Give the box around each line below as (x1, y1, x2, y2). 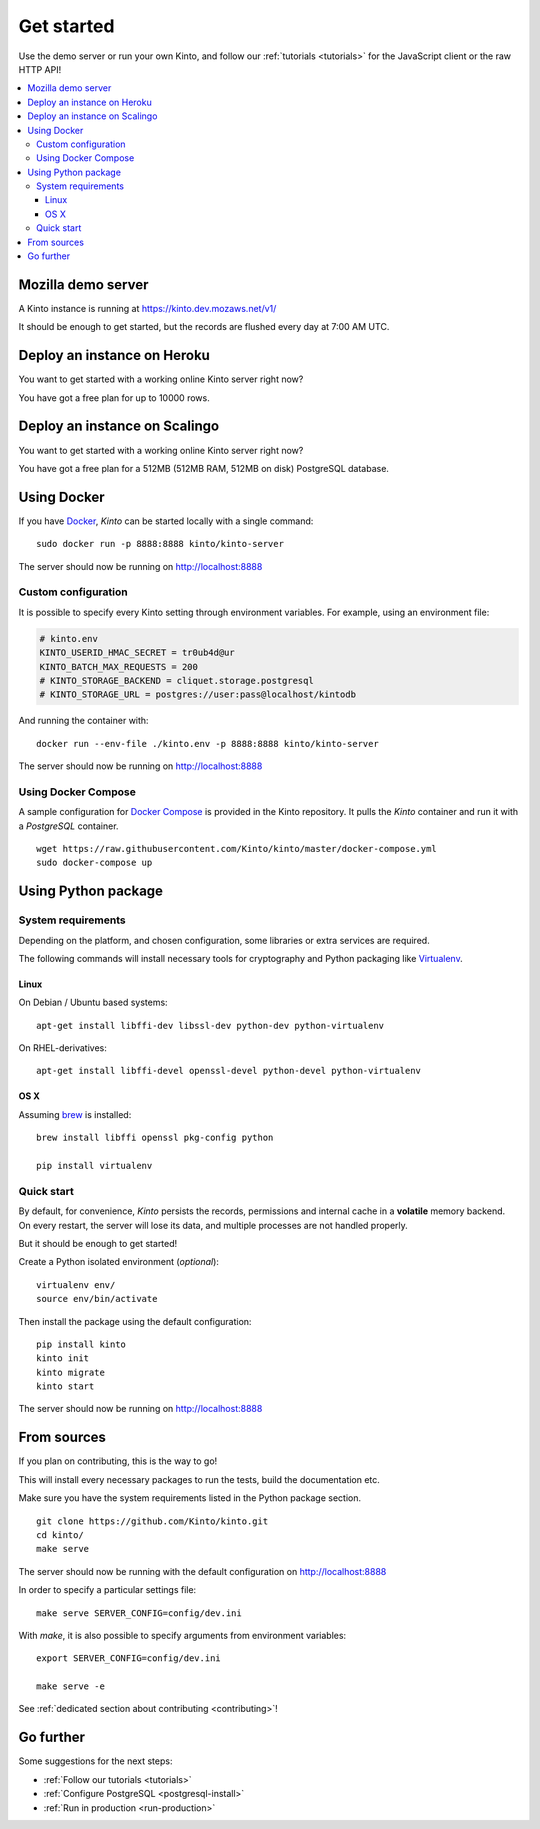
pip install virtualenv (36, 1160, 153, 1172)
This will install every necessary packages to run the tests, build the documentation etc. (18, 1473, 380, 1485)
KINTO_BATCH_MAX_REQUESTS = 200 (39, 661, 199, 672)
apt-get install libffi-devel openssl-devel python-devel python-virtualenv (36, 1065, 422, 1077)
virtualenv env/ (36, 1279, 116, 1290)
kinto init (36, 1353, 90, 1364)
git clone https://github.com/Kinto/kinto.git (36, 1515, 269, 1527)
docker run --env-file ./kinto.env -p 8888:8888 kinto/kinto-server (36, 738, 379, 749)
